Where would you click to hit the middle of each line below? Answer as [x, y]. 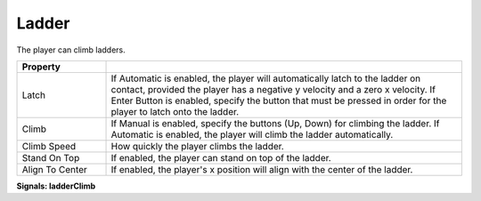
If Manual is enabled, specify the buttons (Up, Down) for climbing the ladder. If [275, 123]
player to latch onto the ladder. [175, 111]
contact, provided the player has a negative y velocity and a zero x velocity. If [273, 89]
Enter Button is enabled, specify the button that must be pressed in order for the [279, 100]
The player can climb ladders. [71, 50]
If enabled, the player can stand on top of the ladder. [221, 157]
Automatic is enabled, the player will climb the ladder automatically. [252, 134]
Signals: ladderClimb [56, 186]
